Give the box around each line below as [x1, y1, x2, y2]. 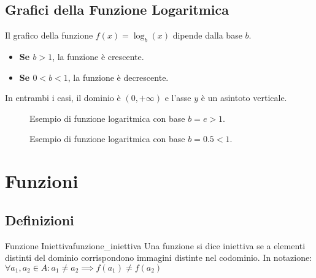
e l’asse [164, 91, 191, 104]
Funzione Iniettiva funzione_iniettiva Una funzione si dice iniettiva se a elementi [5, 239, 306, 252]
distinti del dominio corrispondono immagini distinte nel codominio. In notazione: [5, 251, 312, 264]
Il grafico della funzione [5, 29, 93, 42]
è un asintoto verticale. [201, 91, 287, 104]
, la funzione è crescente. [52, 50, 144, 62]
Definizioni [5, 210, 74, 229]
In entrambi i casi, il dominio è [5, 91, 121, 104]
